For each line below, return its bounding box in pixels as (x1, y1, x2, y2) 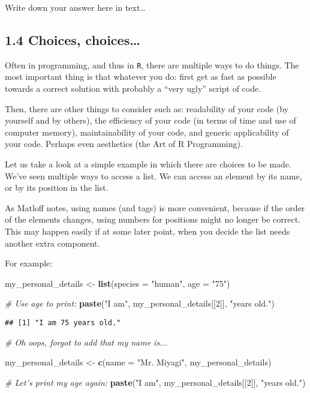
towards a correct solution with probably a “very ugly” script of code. (5, 82, 261, 95)
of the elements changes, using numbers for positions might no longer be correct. (5, 213, 300, 226)
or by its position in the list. (5, 181, 109, 194)
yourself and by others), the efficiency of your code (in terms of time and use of (5, 114, 296, 127)
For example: (5, 257, 53, 269)
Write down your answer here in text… (5, 1, 146, 13)
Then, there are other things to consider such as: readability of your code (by (5, 102, 289, 115)
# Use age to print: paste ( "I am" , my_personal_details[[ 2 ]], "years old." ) (5, 297, 275, 310)
